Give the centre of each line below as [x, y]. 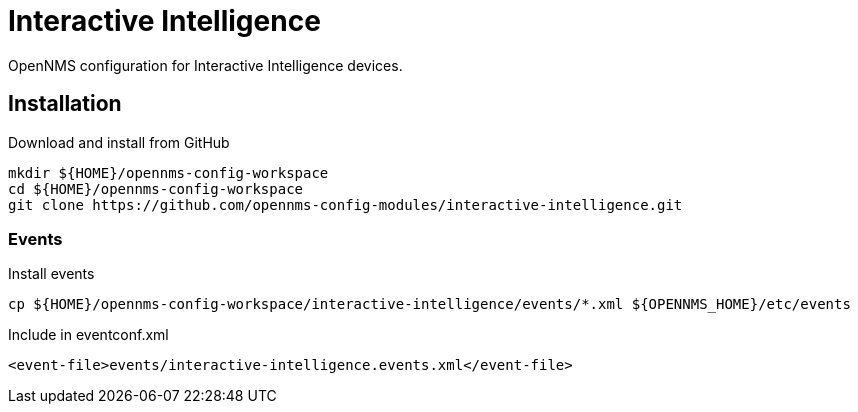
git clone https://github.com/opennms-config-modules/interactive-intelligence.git [345, 204]
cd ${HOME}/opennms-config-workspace [156, 188]
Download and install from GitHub [119, 142]
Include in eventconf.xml [88, 335]
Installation [65, 104]
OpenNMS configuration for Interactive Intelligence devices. [205, 65]
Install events [51, 274]
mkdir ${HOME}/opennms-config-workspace [168, 172]
